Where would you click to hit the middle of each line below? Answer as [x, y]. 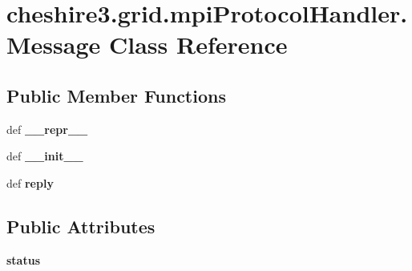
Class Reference [198, 44]
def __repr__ [47, 129]
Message [54, 44]
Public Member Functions [116, 95]
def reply [30, 182]
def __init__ [45, 156]
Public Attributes [81, 226]
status [23, 259]
